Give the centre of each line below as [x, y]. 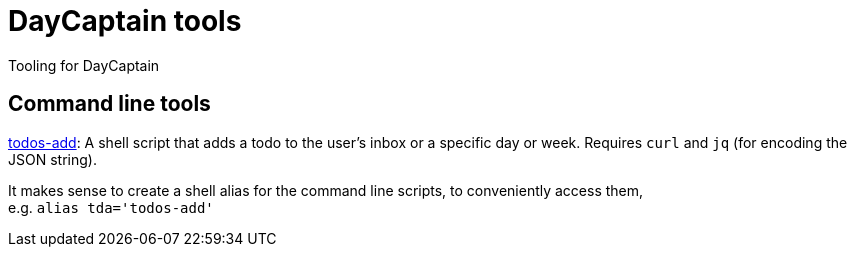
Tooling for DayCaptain [84, 65]
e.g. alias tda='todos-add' [111, 207]
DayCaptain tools [125, 21]
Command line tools [109, 104]
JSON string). [52, 159]
